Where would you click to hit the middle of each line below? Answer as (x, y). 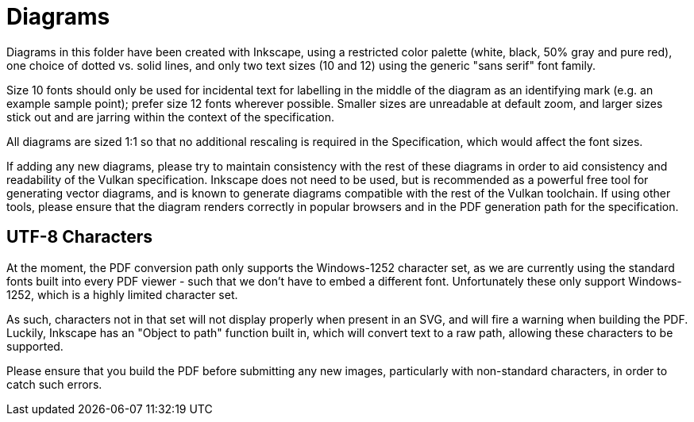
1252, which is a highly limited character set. (122, 294)
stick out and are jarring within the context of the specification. (171, 117)
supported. (35, 346)
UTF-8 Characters (80, 237)
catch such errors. (54, 384)
